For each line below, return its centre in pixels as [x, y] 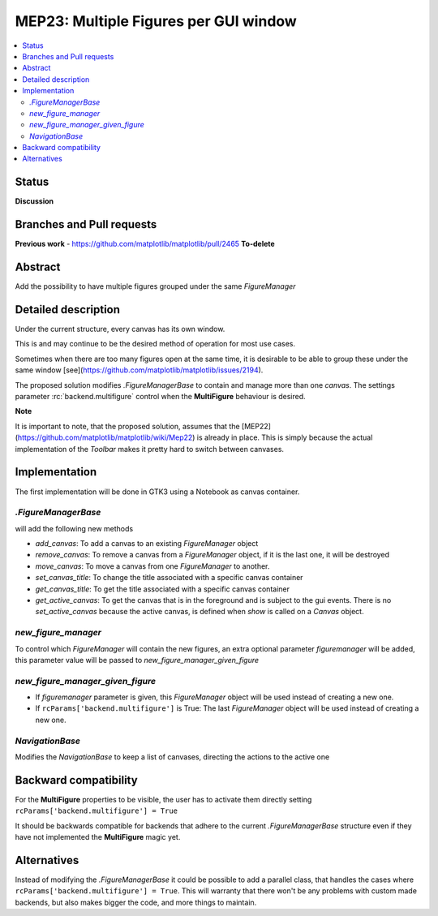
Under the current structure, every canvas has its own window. [120, 329]
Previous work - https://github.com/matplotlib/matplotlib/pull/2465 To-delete [145, 244]
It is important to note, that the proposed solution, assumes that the [127, 426]
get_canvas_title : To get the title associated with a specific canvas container [162, 589]
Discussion [34, 201]
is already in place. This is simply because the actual [285, 437]
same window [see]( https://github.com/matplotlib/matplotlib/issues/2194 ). [139, 370]
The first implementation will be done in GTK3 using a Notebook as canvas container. [157, 492]
